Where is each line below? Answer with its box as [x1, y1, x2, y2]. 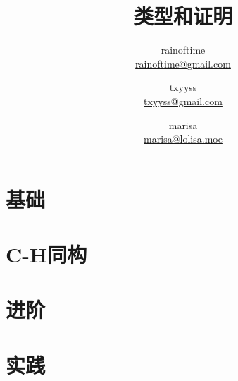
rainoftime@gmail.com [135, 56, 231, 71]
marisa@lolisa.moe [144, 131, 223, 146]
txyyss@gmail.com [144, 93, 223, 108]
